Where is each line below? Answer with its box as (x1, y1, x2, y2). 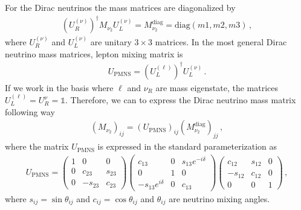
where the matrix (5, 140, 69, 153)
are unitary (90, 35, 132, 48)
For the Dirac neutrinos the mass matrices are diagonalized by (5, 1, 236, 13)
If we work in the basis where (5, 81, 114, 94)
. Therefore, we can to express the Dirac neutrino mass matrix (65, 94, 296, 106)
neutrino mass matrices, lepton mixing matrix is (5, 47, 183, 60)
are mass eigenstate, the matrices (155, 81, 279, 94)
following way (5, 105, 55, 118)
